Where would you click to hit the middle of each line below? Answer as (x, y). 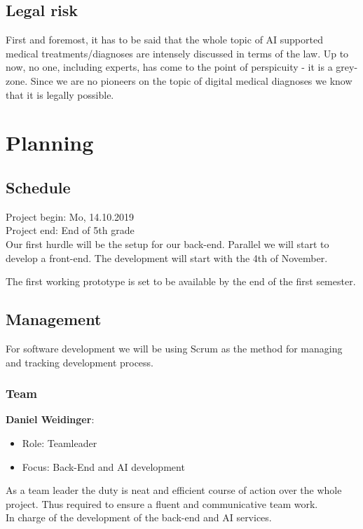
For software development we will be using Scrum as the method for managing (174, 348)
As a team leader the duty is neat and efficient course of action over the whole (174, 490)
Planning (50, 143)
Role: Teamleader (60, 442)
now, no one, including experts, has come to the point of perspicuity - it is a (169, 67)
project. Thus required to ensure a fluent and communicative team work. (162, 503)
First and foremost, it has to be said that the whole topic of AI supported (164, 40)
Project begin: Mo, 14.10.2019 (70, 216)
